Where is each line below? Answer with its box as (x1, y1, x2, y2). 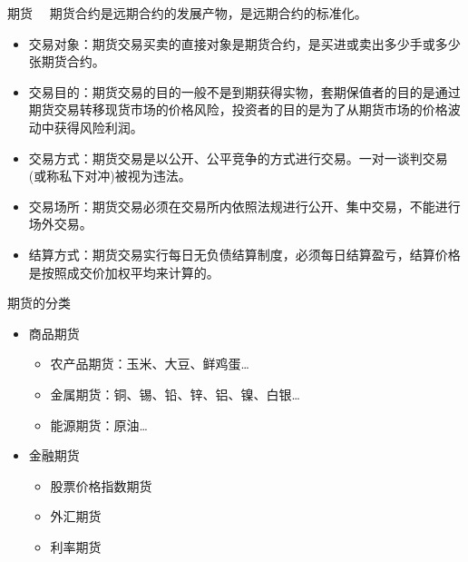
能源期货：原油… (50, 415, 148, 434)
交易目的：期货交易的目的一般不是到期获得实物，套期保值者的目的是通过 (28, 82, 461, 101)
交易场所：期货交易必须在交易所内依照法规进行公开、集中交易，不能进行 (28, 196, 461, 215)
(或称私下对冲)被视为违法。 (28, 166, 191, 185)
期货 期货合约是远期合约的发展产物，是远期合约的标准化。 (7, 4, 367, 22)
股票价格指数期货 (50, 476, 152, 495)
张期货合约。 (28, 52, 105, 71)
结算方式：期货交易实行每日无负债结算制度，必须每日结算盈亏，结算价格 (28, 244, 461, 263)
